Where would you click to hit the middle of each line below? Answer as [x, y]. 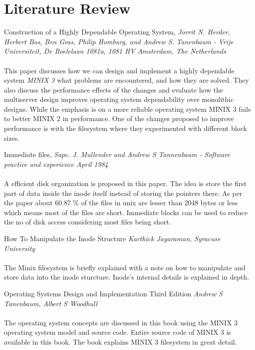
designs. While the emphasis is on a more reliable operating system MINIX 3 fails [127, 109]
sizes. [12, 138]
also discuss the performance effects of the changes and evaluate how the [114, 89]
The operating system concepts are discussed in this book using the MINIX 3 [121, 322]
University [19, 248]
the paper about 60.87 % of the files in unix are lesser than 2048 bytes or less [121, 203]
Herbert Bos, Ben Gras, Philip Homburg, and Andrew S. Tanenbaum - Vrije [119, 41]
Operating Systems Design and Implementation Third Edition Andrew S [113, 293]
